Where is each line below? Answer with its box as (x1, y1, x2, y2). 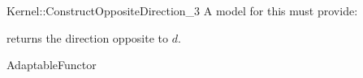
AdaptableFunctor (6, 56, 97, 73)
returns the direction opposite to (6, 29, 169, 46)
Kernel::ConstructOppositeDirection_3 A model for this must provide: (6, 2, 358, 18)
